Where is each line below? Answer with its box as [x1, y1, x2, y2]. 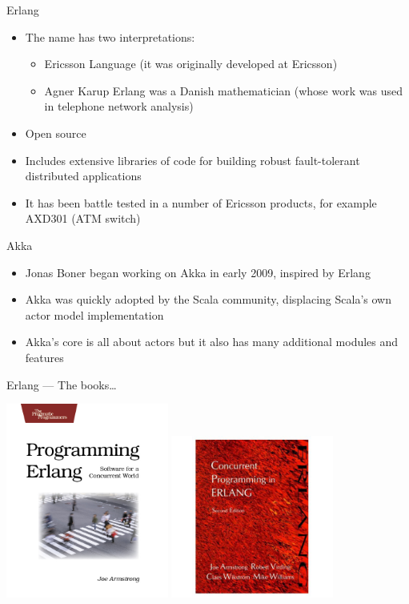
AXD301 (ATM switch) [25, 210, 141, 227]
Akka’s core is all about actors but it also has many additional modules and [25, 333, 399, 350]
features [25, 348, 64, 365]
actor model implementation [25, 306, 164, 323]
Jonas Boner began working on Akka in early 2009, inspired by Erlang [25, 264, 371, 280]
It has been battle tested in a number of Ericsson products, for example [25, 194, 377, 211]
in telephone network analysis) [44, 98, 194, 115]
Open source [25, 124, 86, 141]
